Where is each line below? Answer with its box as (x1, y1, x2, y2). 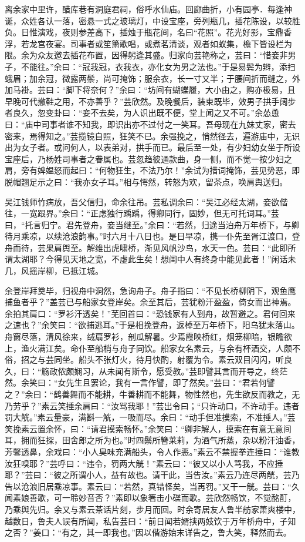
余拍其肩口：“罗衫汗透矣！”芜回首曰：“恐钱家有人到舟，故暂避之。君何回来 (5, 307, 296, 319)
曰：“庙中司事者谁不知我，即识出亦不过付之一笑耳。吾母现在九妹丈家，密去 (5, 118, 296, 130)
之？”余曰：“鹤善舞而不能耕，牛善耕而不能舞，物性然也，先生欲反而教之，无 (5, 388, 300, 400)
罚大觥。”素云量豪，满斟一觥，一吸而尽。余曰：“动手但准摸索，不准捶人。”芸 (5, 411, 296, 423)
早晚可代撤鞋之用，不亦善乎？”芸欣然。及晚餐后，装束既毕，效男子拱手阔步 (5, 95, 296, 107)
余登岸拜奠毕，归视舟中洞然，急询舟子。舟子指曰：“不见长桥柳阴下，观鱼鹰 (5, 284, 296, 296)
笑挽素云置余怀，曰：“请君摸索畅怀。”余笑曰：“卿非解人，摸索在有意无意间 (5, 422, 292, 434)
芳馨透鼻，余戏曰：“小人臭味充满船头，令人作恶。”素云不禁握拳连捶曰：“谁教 (5, 445, 300, 457)
